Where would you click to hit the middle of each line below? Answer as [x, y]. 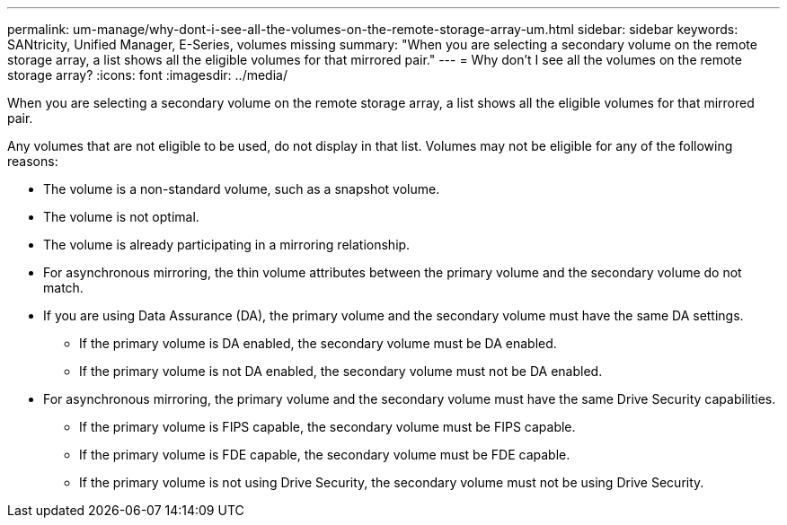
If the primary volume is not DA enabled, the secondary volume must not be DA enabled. [341, 371]
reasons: [33, 161]
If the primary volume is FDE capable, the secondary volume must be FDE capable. [325, 455]
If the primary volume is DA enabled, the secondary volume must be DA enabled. [318, 343]
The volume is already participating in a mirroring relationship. [227, 245]
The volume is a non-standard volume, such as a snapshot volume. [242, 189]
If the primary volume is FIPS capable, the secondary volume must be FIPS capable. [327, 427]
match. [63, 288]
